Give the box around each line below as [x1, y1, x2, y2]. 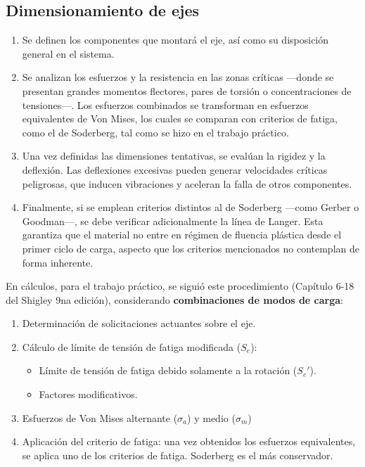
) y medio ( [187, 410, 236, 425]
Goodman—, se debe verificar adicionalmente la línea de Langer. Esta [22, 213, 324, 228]
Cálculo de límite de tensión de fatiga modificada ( [22, 339, 241, 354]
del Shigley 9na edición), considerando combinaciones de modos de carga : [6, 292, 343, 307]
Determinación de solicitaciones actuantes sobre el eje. [22, 316, 256, 331]
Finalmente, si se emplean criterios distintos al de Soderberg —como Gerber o [22, 200, 359, 215]
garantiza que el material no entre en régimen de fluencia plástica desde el [22, 227, 342, 242]
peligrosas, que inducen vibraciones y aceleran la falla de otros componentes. [22, 176, 352, 191]
